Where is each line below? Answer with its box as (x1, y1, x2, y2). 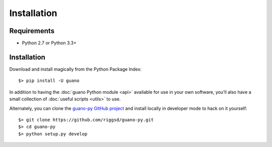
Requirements (9, 27, 55, 35)
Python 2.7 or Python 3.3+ (22, 40, 77, 46)
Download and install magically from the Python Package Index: (9, 66, 142, 72)
